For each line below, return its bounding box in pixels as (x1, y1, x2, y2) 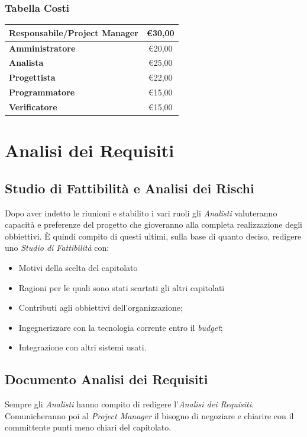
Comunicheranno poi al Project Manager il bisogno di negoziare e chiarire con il (5, 409, 294, 422)
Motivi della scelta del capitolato (18, 261, 138, 273)
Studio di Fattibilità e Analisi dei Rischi (5, 178, 254, 197)
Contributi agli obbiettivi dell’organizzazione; (18, 301, 183, 314)
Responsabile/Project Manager (9, 26, 138, 39)
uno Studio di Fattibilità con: (5, 241, 109, 254)
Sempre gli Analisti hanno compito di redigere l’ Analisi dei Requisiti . (5, 398, 254, 410)
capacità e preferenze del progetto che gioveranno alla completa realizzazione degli (5, 218, 302, 231)
